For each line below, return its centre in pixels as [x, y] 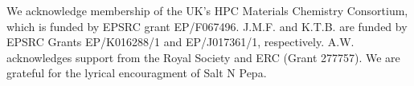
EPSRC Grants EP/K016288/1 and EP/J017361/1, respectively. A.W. [180, 42]
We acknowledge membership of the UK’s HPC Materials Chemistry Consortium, [207, 10]
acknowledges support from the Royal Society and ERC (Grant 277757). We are [203, 57]
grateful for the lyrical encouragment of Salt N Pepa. [137, 73]
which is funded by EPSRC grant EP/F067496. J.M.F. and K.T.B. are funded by [207, 26]
